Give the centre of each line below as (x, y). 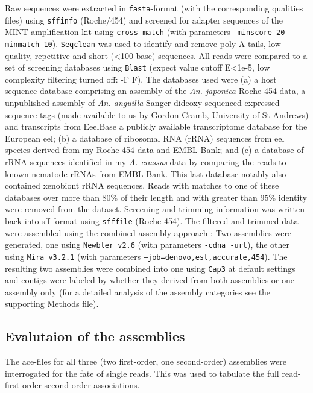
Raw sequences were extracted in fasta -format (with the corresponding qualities (154, 8)
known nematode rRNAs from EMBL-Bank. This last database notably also (146, 173)
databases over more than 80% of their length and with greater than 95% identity (156, 197)
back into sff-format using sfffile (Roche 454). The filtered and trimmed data (152, 221)
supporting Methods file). (52, 303)
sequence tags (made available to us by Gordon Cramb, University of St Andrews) (157, 114)
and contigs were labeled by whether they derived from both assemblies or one (150, 280)
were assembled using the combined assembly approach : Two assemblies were (148, 232)
